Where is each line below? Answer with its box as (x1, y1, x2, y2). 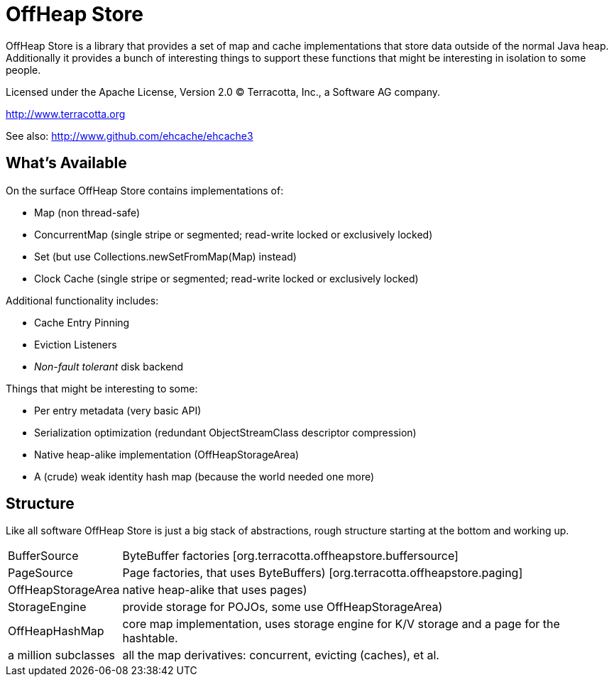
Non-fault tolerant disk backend (34, 360, 184, 373)
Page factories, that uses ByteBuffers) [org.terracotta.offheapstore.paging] (122, 566, 523, 581)
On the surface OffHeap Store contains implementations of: (6, 184, 284, 197)
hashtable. (122, 631, 178, 646)
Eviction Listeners (34, 338, 117, 351)
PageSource (8, 566, 73, 581)
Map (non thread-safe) (34, 206, 141, 219)
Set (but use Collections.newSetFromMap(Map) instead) (34, 250, 297, 263)
